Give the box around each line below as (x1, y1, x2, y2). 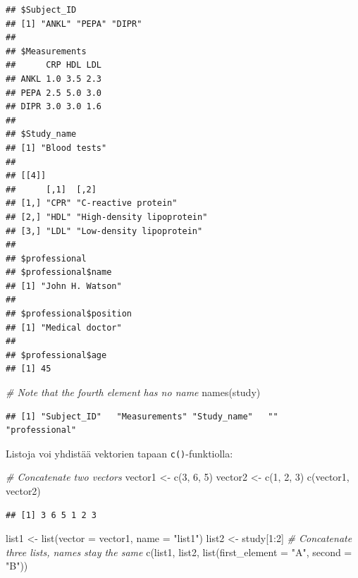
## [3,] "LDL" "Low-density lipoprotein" (6, 226, 203, 236)
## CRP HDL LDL (6, 60, 102, 70)
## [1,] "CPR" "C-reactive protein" (6, 198, 178, 209)
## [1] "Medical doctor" (6, 322, 122, 333)
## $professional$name (6, 267, 112, 278)
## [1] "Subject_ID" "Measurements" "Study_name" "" (6, 411, 278, 422)
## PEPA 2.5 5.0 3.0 (6, 87, 102, 98)
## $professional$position (6, 309, 132, 319)
